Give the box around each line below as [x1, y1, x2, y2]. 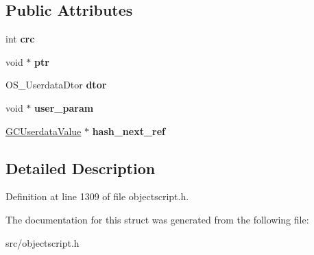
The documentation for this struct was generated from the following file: [5, 212, 309, 226]
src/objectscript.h [5, 235, 80, 250]
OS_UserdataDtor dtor [5, 77, 107, 92]
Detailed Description [5, 157, 156, 178]
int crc [5, 32, 35, 46]
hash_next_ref [92, 123, 166, 138]
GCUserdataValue [5, 123, 82, 138]
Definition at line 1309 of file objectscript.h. [5, 189, 189, 204]
